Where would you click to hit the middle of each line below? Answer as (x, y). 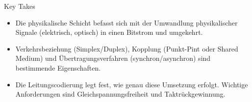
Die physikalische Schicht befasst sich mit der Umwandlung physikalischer (126, 22)
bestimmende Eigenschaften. (58, 67)
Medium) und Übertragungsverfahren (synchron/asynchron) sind (113, 58)
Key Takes (20, 6)
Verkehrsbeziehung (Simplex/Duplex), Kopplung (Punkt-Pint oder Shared (127, 48)
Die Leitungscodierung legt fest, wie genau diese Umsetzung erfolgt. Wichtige (132, 84)
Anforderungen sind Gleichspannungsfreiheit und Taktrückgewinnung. (120, 94)
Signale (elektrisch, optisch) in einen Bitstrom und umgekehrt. (109, 32)
